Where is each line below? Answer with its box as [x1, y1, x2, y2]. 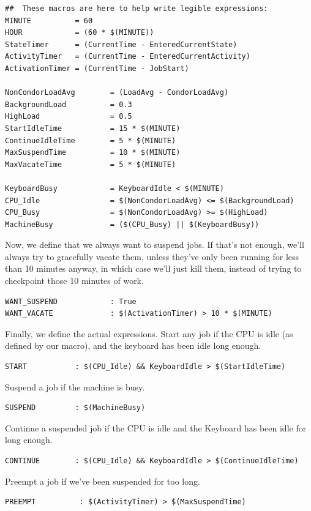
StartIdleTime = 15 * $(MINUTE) [5, 124, 181, 133]
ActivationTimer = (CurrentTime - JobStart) [5, 64, 189, 73]
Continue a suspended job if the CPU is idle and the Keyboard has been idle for [5, 421, 307, 434]
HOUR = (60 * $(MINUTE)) [5, 28, 154, 37]
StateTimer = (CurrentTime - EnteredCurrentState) [5, 40, 238, 49]
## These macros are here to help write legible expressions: [5, 4, 268, 13]
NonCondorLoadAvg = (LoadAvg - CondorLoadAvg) [5, 88, 229, 97]
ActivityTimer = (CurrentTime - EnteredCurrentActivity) [5, 52, 250, 61]
